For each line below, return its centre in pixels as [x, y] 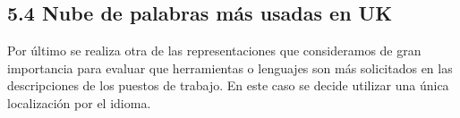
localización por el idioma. [79, 102]
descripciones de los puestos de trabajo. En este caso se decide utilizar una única [228, 85]
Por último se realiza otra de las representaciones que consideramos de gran [214, 51]
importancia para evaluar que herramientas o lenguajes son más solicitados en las [230, 67]
